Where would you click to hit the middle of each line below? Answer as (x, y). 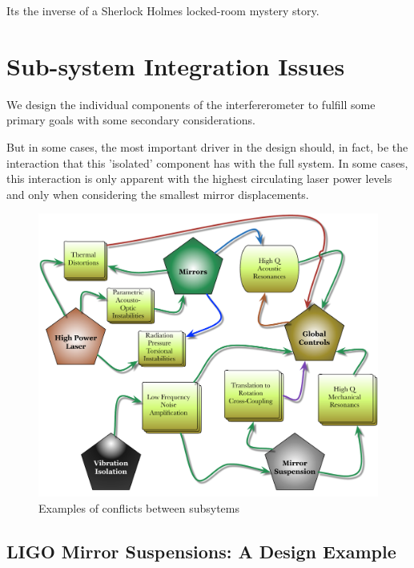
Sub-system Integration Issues (176, 65)
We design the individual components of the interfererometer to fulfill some (191, 104)
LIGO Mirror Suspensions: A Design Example (201, 552)
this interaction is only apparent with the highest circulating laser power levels (199, 179)
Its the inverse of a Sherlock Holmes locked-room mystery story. (163, 10)
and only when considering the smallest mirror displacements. (158, 194)
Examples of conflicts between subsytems (139, 508)
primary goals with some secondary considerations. (131, 120)
